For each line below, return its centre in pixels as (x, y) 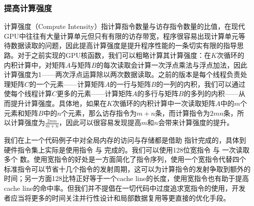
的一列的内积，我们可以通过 (201, 84)
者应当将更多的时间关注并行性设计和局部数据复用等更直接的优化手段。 (117, 197)
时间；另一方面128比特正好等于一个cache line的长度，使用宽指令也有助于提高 (127, 178)
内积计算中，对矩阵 (35, 64)
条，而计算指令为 (182, 113)
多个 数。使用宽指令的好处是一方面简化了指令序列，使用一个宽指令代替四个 (125, 159)
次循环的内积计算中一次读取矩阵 (164, 103)
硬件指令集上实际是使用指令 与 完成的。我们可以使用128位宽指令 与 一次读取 (127, 149)
